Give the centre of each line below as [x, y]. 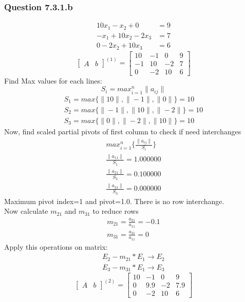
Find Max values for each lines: [53, 80]
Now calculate [26, 211]
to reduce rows [116, 211]
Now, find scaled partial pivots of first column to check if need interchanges [123, 131]
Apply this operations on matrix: [56, 246]
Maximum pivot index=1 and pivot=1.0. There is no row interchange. [114, 201]
